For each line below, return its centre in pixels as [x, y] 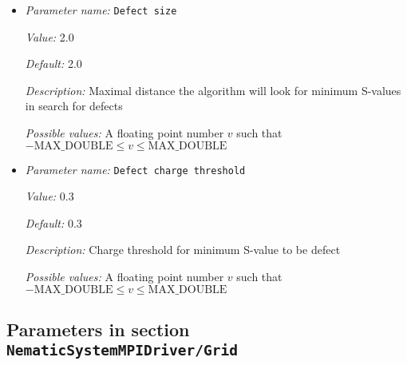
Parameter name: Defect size [101, 10]
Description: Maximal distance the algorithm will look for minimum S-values [213, 90]
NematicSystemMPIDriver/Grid [122, 351]
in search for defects [74, 106]
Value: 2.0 [49, 36]
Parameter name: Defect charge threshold [135, 169]
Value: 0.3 [49, 196]
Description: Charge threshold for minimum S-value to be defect [183, 250]
